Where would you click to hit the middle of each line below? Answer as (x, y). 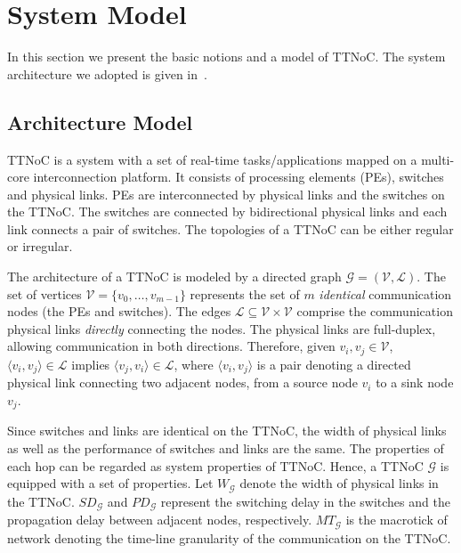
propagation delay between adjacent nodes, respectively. (160, 520)
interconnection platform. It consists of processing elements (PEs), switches (239, 177)
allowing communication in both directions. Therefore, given (171, 346)
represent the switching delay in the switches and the (305, 501)
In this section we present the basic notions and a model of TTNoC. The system (226, 57)
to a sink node (415, 382)
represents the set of (245, 293)
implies (91, 364)
